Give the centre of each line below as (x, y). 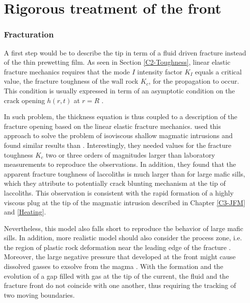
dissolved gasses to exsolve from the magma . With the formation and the (114, 266)
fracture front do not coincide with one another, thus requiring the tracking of (120, 285)
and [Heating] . (25, 212)
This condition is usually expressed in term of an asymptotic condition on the (119, 90)
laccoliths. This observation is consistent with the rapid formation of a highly (119, 192)
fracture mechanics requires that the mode (67, 71)
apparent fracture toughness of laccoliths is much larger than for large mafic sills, (125, 173)
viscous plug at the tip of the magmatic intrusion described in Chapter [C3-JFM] (125, 202)
